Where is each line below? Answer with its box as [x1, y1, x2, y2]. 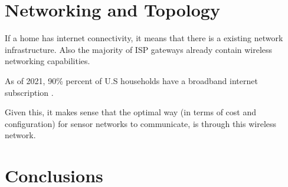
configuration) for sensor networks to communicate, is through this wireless [5, 117, 277, 129]
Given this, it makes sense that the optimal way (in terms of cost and [5, 106, 256, 118]
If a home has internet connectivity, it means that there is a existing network [5, 32, 283, 44]
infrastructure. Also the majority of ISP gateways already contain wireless [5, 43, 273, 55]
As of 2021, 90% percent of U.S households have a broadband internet [5, 74, 258, 86]
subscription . [5, 86, 54, 98]
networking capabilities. [5, 55, 90, 67]
